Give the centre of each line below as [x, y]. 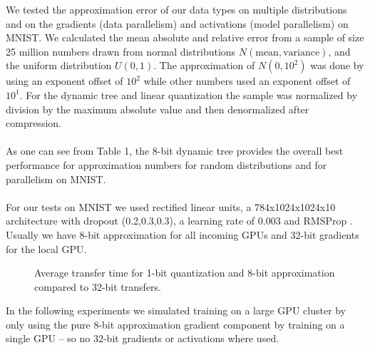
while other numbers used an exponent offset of [247, 81]
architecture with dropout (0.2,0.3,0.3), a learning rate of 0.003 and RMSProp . [179, 221]
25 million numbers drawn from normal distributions [121, 51]
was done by [337, 65]
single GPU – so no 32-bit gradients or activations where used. [143, 338]
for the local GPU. [46, 248]
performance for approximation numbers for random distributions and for [166, 164]
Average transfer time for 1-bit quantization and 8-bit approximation [185, 273]
